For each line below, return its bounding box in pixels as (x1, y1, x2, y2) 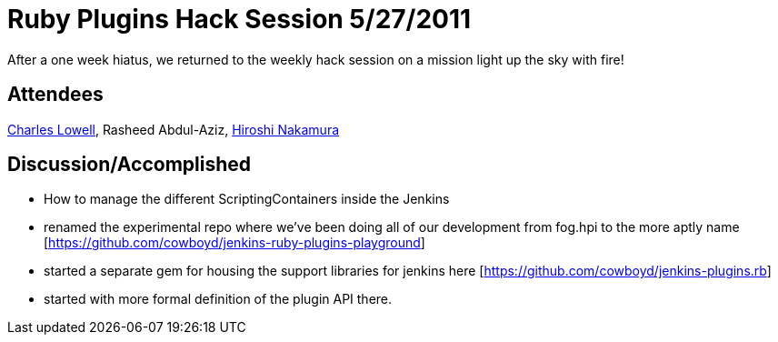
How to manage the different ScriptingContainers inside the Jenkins (44, 191, 450, 207)
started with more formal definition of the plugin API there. (44, 291, 393, 307)
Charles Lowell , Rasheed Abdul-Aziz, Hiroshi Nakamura (7, 121, 340, 137)
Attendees (7, 83, 104, 106)
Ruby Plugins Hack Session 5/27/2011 (7, 4, 472, 35)
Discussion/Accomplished (7, 153, 252, 176)
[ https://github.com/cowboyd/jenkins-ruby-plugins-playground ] (44, 235, 425, 251)
